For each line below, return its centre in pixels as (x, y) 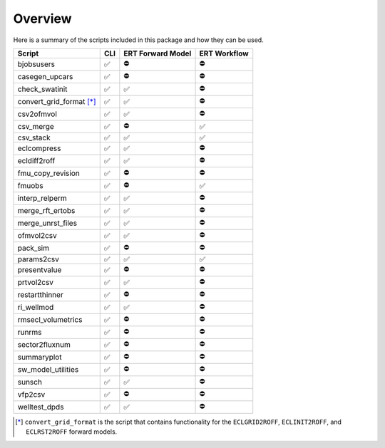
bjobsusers (36, 64)
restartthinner (40, 295)
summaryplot (40, 358)
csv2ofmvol (37, 114)
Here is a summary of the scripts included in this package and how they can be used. (138, 40)
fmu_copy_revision (48, 173)
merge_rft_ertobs (46, 211)
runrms (30, 333)
